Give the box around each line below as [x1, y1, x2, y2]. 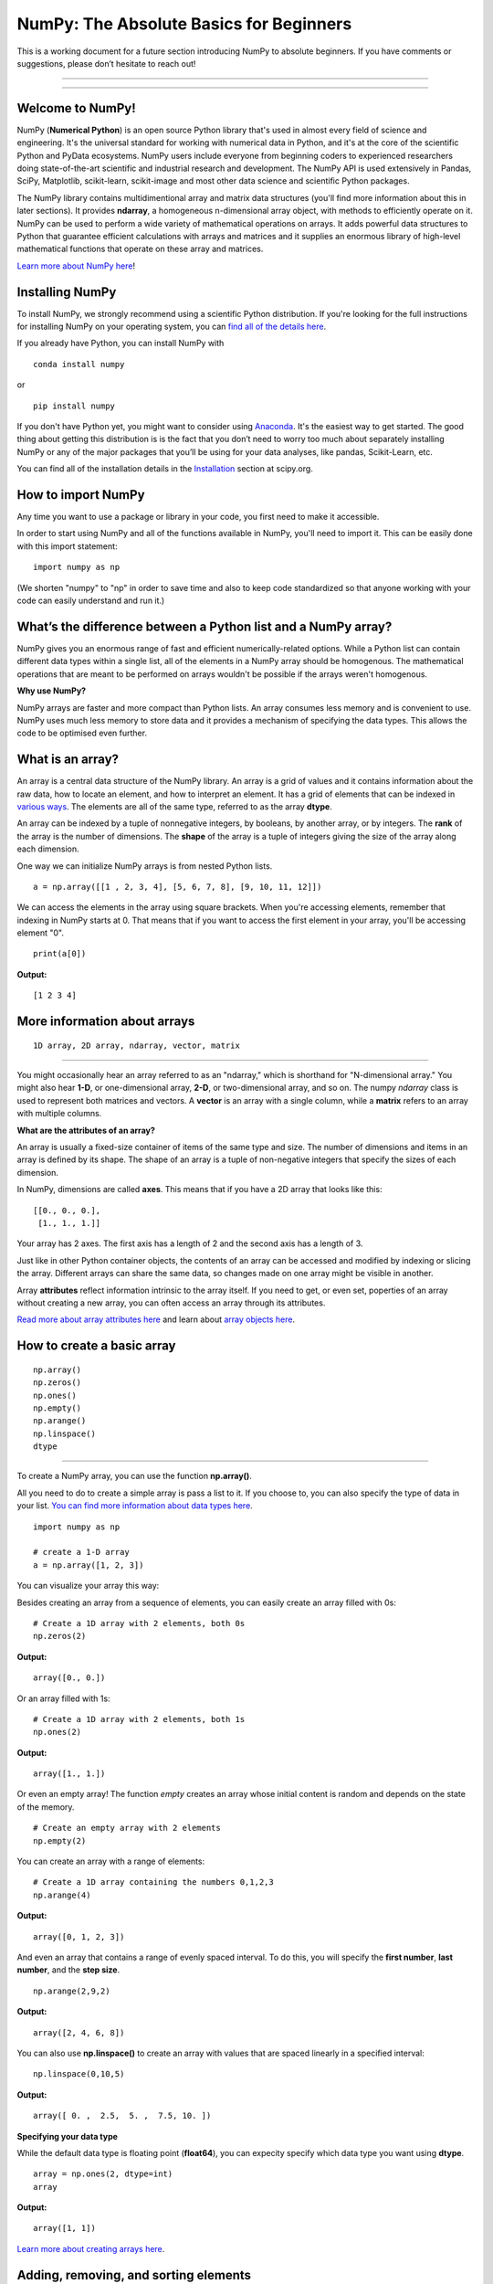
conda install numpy [33, 359, 125, 369]
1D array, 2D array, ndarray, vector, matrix [33, 1040, 241, 1051]
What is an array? [16, 752, 119, 767]
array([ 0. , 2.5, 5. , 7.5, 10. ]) [33, 2110, 212, 2121]
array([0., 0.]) [33, 1673, 106, 1683]
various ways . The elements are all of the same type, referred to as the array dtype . [16, 800, 332, 812]
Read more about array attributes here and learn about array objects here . [16, 1314, 296, 1325]
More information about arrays [16, 1014, 195, 1030]
